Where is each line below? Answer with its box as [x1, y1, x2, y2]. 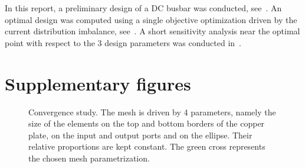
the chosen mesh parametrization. [28, 151, 150, 164]
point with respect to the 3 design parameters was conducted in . [5, 36, 241, 49]
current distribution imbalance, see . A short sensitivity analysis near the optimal [5, 25, 300, 37]
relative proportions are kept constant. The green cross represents [28, 140, 265, 153]
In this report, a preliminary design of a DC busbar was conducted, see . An [5, 2, 282, 14]
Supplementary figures [5, 71, 191, 95]
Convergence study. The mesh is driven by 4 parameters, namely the [28, 105, 276, 118]
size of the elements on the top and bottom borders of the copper [28, 117, 265, 130]
